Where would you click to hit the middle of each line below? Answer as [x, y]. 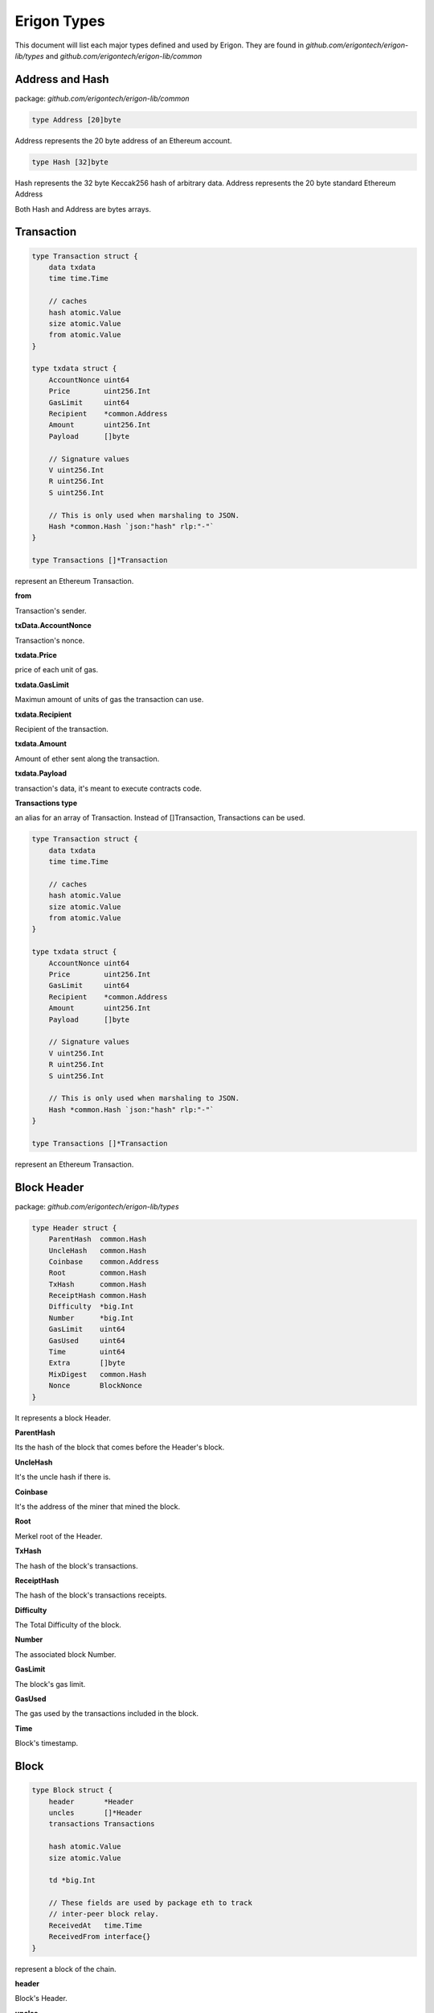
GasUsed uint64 [87, 1340]
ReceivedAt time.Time [95, 1925]
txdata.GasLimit [42, 684]
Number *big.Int [91, 1318]
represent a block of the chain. [66, 1969]
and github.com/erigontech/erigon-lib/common [124, 56]
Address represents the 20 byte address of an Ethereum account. [123, 140]
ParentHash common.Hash [98, 1239]
